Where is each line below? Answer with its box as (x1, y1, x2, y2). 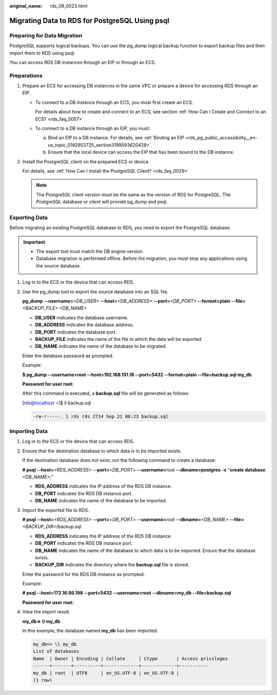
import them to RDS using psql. (9, 50, 75, 56)
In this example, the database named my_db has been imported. (22, 628, 159, 634)
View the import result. (22, 609, 71, 615)
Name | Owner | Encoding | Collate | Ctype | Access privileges (33, 656, 228, 661)
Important (23, 239, 46, 245)
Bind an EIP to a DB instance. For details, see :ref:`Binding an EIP (48, 135, 185, 141)
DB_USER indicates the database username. (35, 314, 128, 320)
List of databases (33, 648, 80, 655)
